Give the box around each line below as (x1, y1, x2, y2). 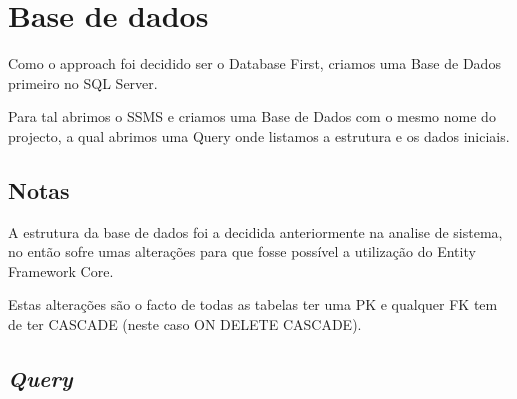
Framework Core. (8, 260, 114, 281)
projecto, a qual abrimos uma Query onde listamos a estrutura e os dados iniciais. (8, 125, 510, 146)
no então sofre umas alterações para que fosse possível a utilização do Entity (8, 241, 476, 262)
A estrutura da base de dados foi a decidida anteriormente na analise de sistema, (8, 221, 503, 242)
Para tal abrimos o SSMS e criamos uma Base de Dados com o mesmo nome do (8, 106, 496, 127)
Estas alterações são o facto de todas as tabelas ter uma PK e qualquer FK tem (8, 294, 498, 315)
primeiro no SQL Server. (8, 72, 158, 93)
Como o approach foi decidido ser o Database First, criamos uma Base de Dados (8, 53, 501, 74)
